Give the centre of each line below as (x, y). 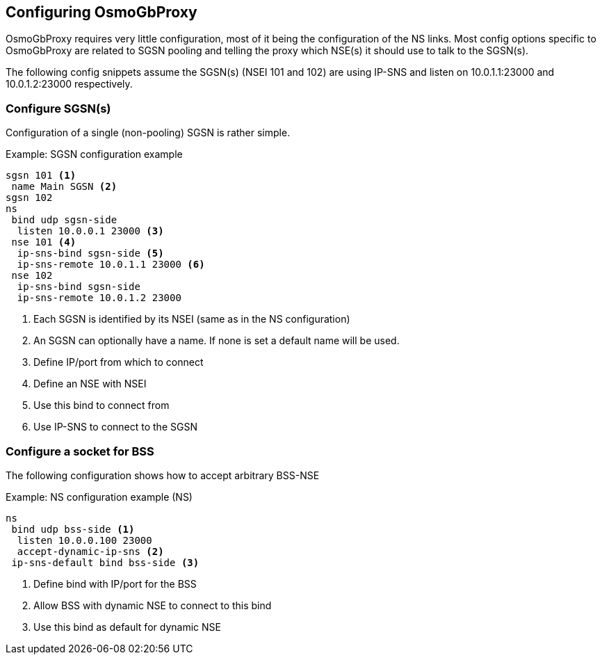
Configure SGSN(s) (58, 108)
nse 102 (32, 276)
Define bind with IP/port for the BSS (115, 583)
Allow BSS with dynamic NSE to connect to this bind (153, 605)
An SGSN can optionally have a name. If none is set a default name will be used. (217, 341)
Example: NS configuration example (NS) (99, 497)
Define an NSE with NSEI (90, 384)
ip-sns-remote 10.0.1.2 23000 (99, 298)
